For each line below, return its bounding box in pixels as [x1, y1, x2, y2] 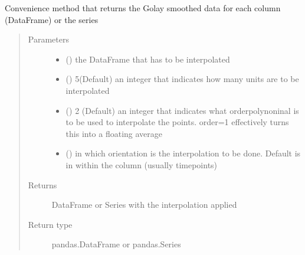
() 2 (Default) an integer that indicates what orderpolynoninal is [65, 104, 299, 116]
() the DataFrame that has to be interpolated [65, 53, 230, 65]
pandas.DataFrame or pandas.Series [51, 238, 181, 250]
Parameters [28, 33, 69, 45]
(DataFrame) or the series [5, 13, 99, 25]
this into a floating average [65, 127, 163, 139]
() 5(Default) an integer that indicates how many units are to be [65, 73, 299, 85]
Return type [28, 218, 73, 230]
